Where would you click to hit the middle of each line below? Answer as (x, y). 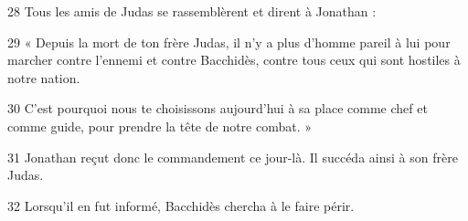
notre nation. (44, 77)
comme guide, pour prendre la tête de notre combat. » (160, 126)
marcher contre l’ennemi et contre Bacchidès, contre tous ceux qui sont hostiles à (234, 60)
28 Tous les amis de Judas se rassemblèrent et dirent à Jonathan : (192, 11)
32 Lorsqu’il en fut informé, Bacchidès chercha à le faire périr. (181, 205)
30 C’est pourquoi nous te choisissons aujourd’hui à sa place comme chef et (218, 108)
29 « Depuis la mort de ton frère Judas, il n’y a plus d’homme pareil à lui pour (229, 42)
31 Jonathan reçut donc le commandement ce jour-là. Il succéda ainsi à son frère (233, 157)
